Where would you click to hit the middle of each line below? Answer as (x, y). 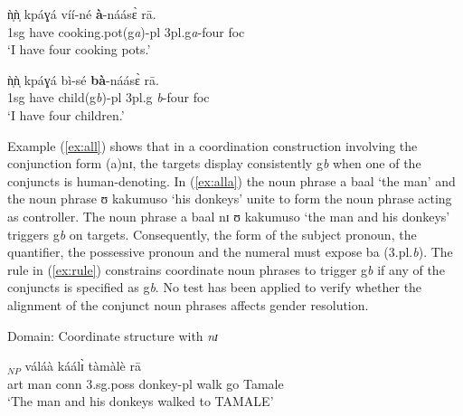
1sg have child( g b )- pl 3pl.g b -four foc (109, 97)
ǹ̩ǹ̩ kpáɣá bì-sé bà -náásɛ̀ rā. (83, 79)
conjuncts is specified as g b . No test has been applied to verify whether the (215, 287)
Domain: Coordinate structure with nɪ (113, 335)
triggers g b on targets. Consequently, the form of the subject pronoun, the (212, 234)
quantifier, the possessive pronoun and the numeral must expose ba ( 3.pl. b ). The (230, 252)
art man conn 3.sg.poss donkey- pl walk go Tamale (146, 383)
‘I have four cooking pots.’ (79, 49)
